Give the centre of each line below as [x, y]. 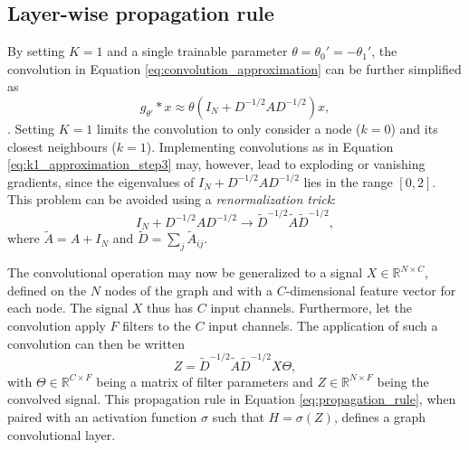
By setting [36, 51]
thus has [170, 308]
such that [238, 417]
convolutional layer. [62, 434]
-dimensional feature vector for [371, 290]
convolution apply [57, 325]
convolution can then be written [96, 343]
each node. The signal [68, 308]
